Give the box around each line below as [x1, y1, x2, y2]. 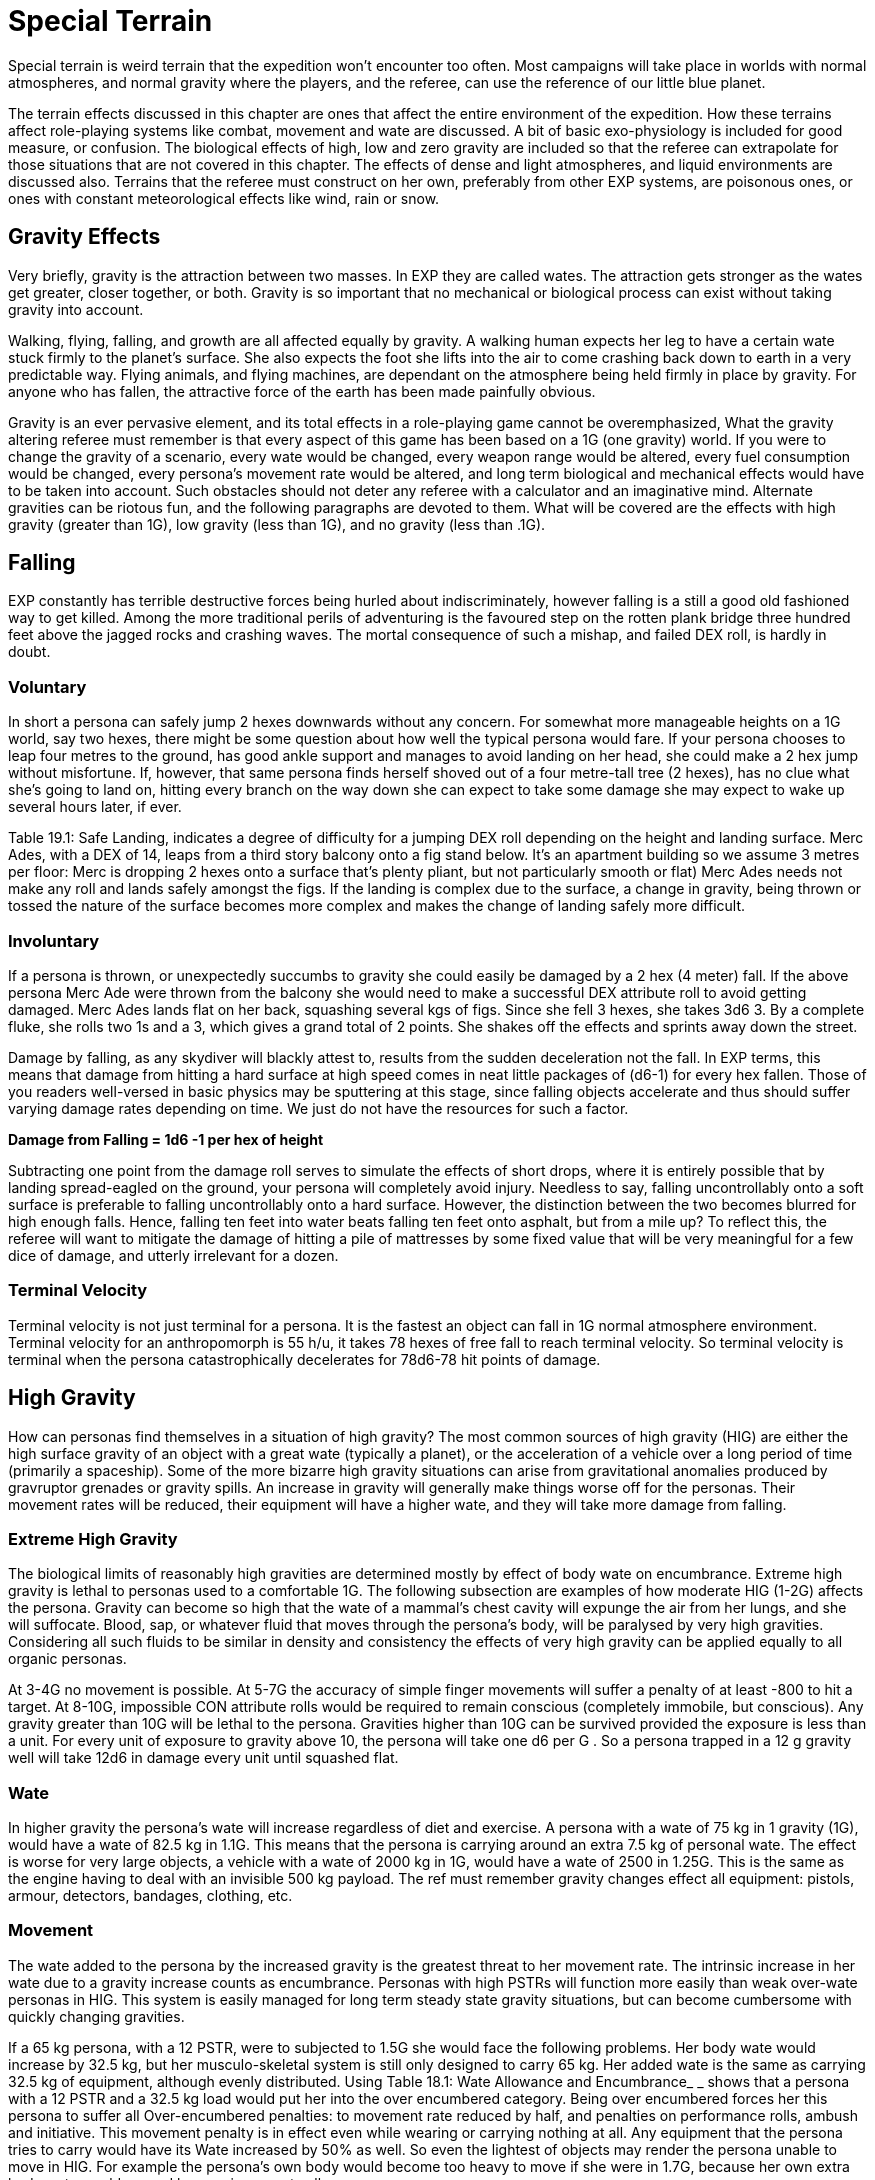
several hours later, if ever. [8, 798, 182, 816]
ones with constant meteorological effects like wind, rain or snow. [8, 189, 440, 207]
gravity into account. [8, 300, 144, 318]
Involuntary [8, 930, 100, 951]
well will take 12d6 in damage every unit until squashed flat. [8, 1749, 399, 1767]
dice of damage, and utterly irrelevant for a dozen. [8, 1246, 339, 1264]
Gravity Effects [8, 224, 161, 250]
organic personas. [8, 1650, 127, 1668]
